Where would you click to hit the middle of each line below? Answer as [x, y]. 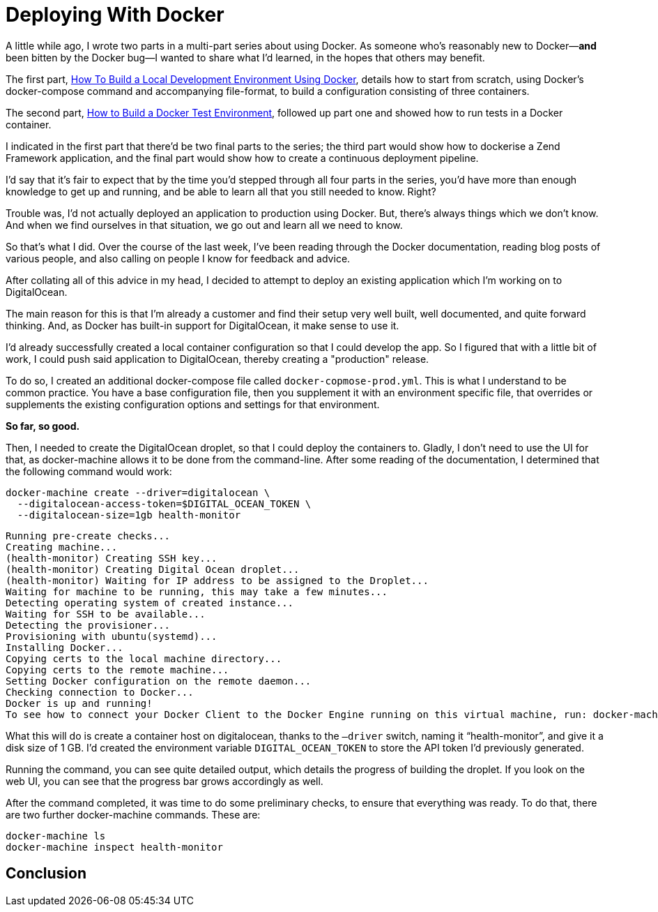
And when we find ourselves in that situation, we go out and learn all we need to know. [204, 225]
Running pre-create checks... [88, 536]
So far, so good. [43, 426]
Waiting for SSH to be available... [106, 614]
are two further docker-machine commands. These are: [133, 814]
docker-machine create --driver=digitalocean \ [138, 492]
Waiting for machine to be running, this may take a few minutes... [197, 591]
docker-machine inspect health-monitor [114, 847]
